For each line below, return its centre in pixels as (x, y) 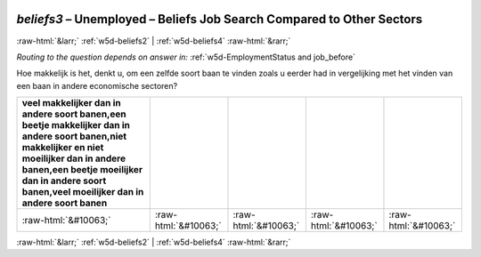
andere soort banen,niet (74, 136)
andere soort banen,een (74, 114)
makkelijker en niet (63, 148)
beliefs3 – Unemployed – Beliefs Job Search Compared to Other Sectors (220, 19)
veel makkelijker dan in (72, 103)
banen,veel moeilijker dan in (83, 192)
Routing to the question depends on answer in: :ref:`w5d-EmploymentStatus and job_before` (186, 57)
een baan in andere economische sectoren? (97, 85)
